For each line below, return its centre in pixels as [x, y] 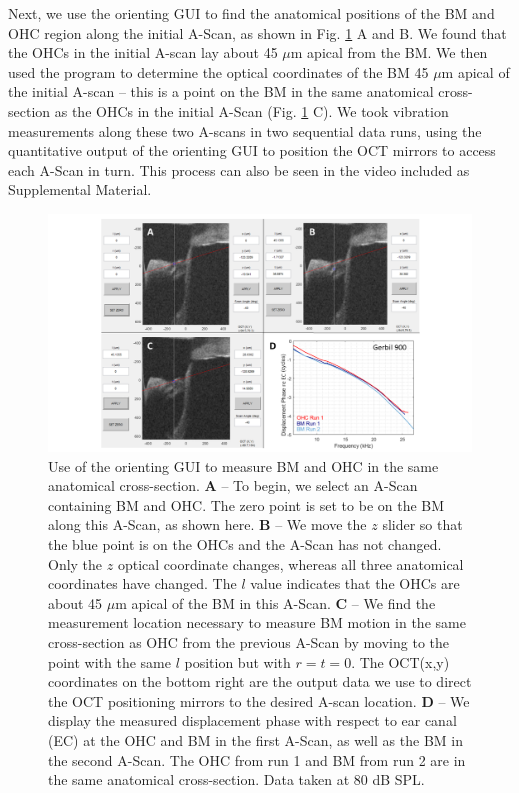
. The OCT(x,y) [400, 661]
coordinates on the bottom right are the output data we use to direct [260, 681]
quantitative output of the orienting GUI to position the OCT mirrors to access [252, 150]
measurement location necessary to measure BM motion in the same [257, 622]
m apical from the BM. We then [389, 52]
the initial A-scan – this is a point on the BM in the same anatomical [221, 91]
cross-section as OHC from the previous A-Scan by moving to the [249, 641]
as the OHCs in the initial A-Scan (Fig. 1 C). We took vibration [251, 110]
